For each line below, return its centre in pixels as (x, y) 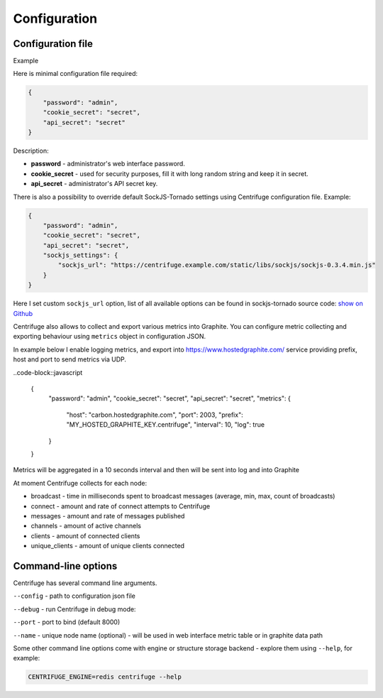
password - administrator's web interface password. (108, 164)
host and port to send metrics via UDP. (70, 359)
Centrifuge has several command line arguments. (85, 583)
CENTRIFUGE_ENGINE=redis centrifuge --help (105, 677)
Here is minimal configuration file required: (76, 74)
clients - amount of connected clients (85, 535)
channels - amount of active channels (86, 526)
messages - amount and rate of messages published (108, 516)
